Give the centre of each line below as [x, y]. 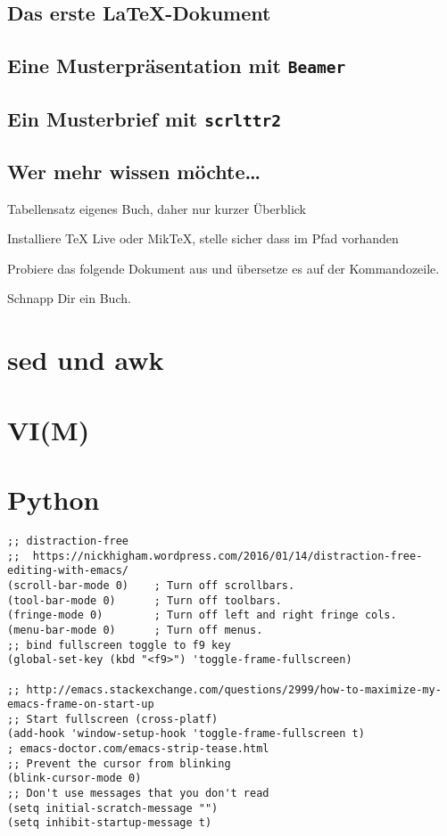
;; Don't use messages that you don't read [138, 794]
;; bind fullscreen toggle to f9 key [119, 645]
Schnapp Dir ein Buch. [69, 298]
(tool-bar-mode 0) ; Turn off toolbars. [145, 600]
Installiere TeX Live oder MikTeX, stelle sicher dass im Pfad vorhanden [203, 238]
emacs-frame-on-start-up [81, 705]
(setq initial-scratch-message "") [113, 808]
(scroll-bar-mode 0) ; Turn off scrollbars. [151, 585]
